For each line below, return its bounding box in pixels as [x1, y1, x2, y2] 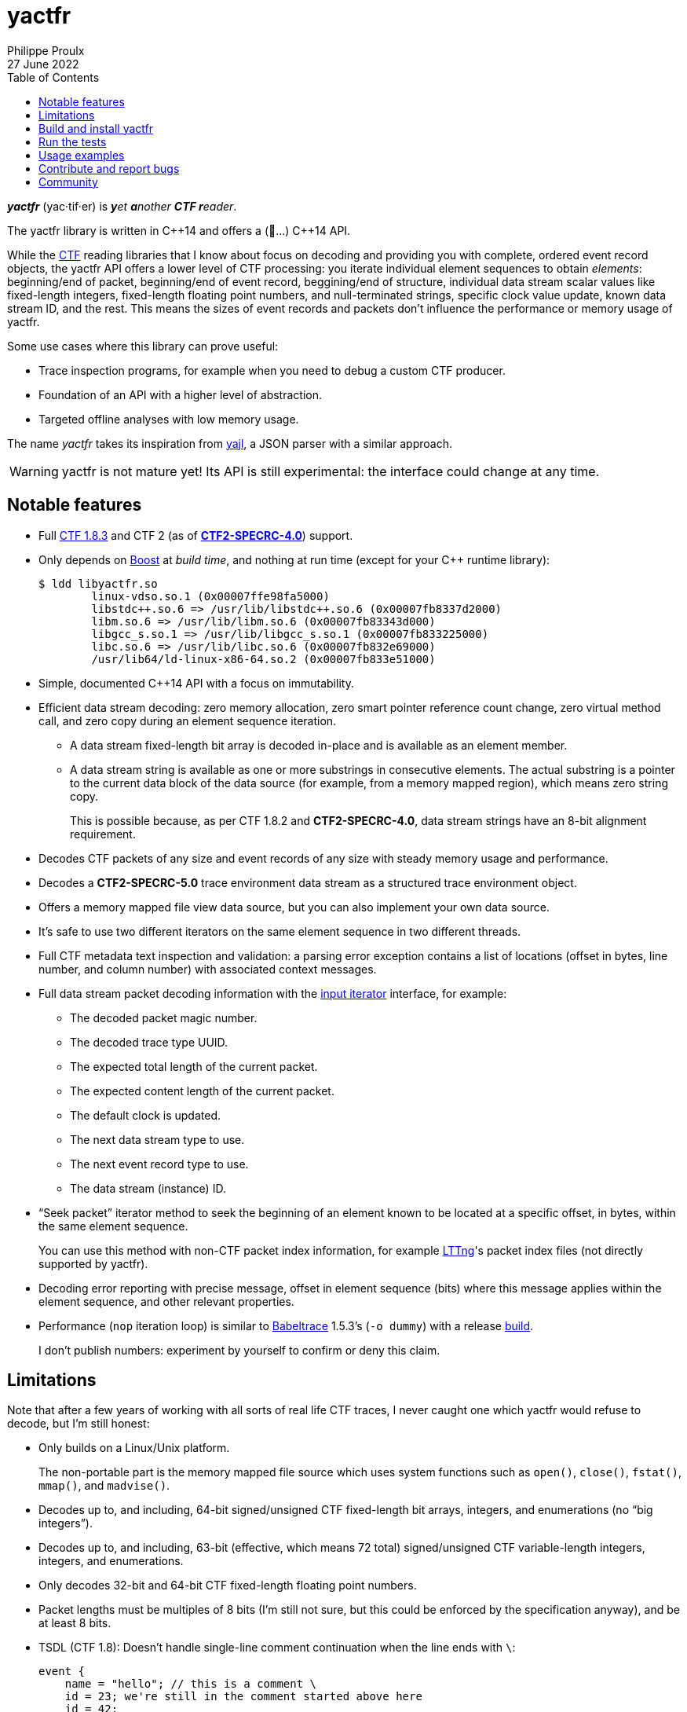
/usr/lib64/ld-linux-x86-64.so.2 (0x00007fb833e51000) [91, 652, 436, 665]
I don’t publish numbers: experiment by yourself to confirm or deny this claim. [38, 1343, 440, 1357]
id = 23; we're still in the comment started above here [64, 1690, 422, 1703]
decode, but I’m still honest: [7, 1417, 150, 1431]
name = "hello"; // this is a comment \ [64, 1677, 317, 1691]
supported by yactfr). [38, 1256, 148, 1270]
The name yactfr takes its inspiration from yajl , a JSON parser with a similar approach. [7, 436, 452, 450]
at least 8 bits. [38, 1616, 111, 1630]
